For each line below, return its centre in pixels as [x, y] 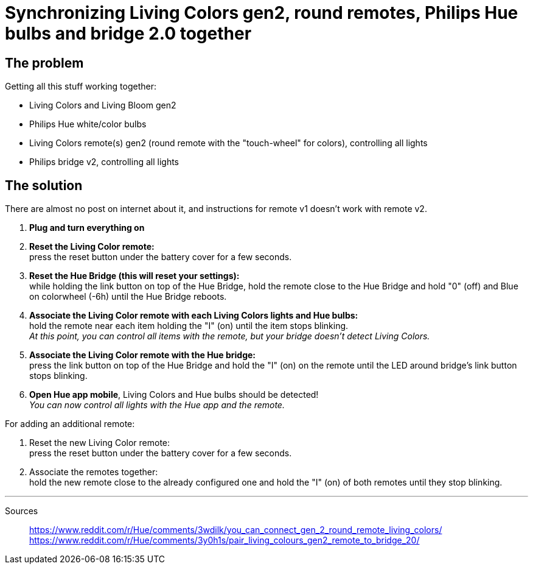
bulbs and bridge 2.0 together [128, 34]
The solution [44, 185]
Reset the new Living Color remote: [100, 443]
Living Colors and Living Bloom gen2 [103, 105]
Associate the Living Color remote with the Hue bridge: [143, 355]
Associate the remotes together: [94, 472]
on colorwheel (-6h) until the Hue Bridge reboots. [128, 297]
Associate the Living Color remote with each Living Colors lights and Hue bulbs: [194, 316]
